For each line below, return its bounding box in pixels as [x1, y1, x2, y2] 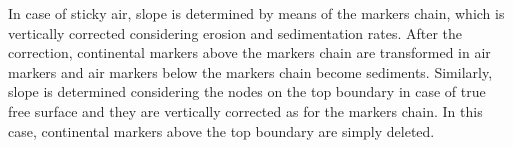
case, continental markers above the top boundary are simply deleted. [8, 120, 435, 141]
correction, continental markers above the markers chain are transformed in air [8, 42, 491, 63]
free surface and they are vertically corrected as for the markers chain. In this [8, 100, 483, 121]
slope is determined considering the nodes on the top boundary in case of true [8, 81, 486, 102]
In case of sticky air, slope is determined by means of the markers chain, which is [8, 3, 505, 23]
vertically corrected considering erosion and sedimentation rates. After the [8, 22, 463, 43]
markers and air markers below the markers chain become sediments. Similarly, [8, 61, 493, 82]
